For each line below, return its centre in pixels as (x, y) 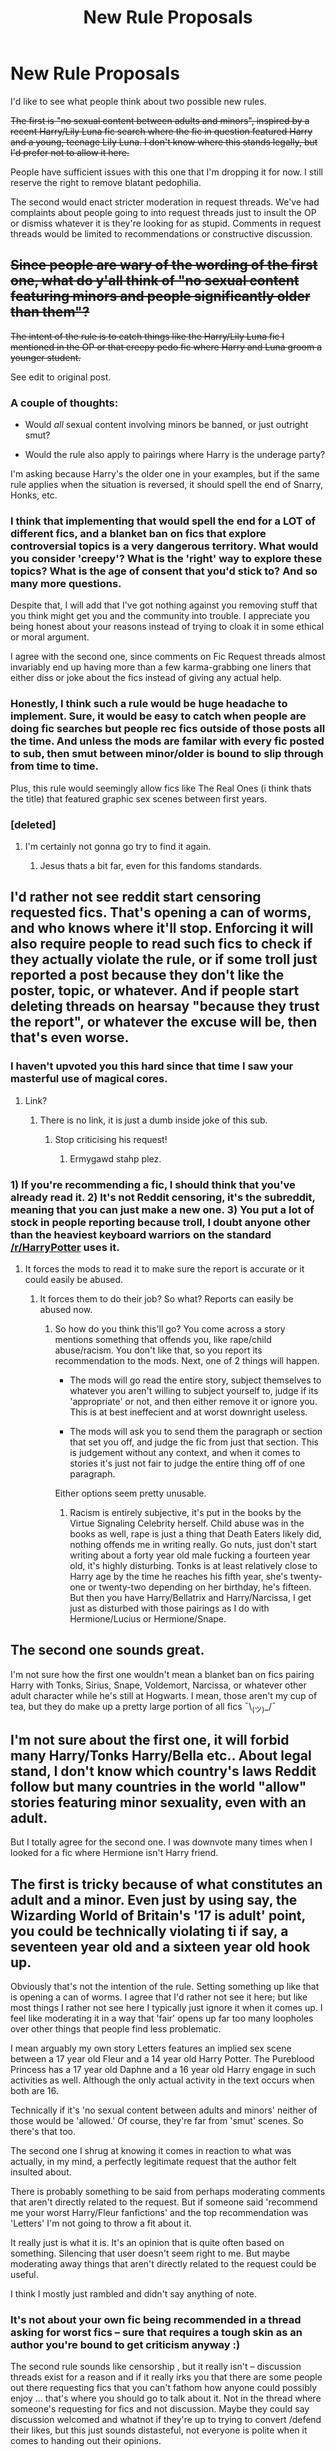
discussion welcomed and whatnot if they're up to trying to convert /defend (166, 2420)
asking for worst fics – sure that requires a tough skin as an (156, 2333)
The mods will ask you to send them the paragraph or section (196, 1431)
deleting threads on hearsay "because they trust (165, 1006)
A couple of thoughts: (64, 403)
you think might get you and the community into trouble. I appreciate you (160, 616)
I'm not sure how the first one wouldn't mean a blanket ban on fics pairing (162, 1674)
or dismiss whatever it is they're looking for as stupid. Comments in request (166, 223)
